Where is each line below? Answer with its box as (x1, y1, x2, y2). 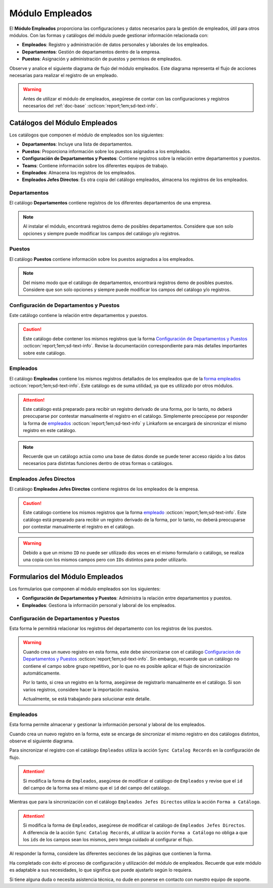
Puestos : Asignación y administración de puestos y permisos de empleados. (22, 56, 182, 62)
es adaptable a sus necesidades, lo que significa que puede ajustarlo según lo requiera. (9, 867, 193, 873)
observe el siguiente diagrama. (9, 738, 74, 744)
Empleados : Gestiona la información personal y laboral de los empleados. (22, 602, 176, 608)
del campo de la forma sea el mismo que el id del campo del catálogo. (23, 785, 171, 791)
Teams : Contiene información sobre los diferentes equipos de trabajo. (22, 162, 168, 168)
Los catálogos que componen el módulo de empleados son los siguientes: (9, 132, 164, 138)
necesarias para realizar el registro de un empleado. (9, 72, 118, 78)
